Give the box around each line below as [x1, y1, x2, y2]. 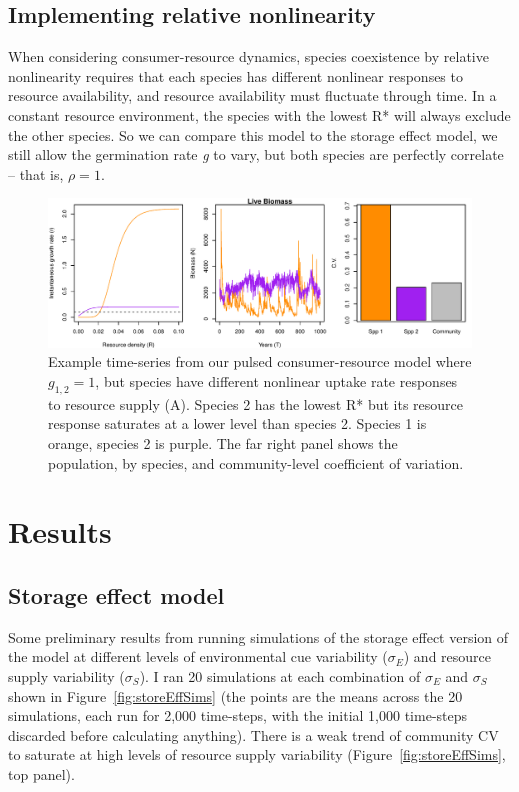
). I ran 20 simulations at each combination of [139, 665, 421, 686]
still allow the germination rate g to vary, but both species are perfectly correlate [8, 144, 504, 165]
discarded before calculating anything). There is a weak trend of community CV [8, 724, 499, 745]
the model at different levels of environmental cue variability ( [8, 646, 388, 667]
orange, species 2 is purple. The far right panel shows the [48, 433, 398, 453]
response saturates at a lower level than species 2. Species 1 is [48, 413, 427, 434]
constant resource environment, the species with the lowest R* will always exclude [8, 104, 511, 125]
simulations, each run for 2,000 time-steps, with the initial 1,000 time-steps [8, 705, 468, 726]
